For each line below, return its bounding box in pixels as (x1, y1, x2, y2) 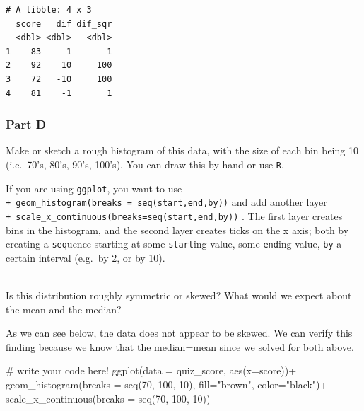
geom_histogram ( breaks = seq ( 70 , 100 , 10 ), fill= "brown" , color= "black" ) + (6, 377, 328, 391)
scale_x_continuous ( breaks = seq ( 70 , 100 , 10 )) (6, 390, 211, 405)
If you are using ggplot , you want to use (6, 180, 182, 195)
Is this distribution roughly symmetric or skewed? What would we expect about (6, 288, 352, 303)
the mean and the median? (6, 301, 122, 316)
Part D (6, 115, 47, 133)
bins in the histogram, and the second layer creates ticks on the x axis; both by (6, 222, 349, 237)
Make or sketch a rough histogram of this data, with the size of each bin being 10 (6, 143, 358, 158)
